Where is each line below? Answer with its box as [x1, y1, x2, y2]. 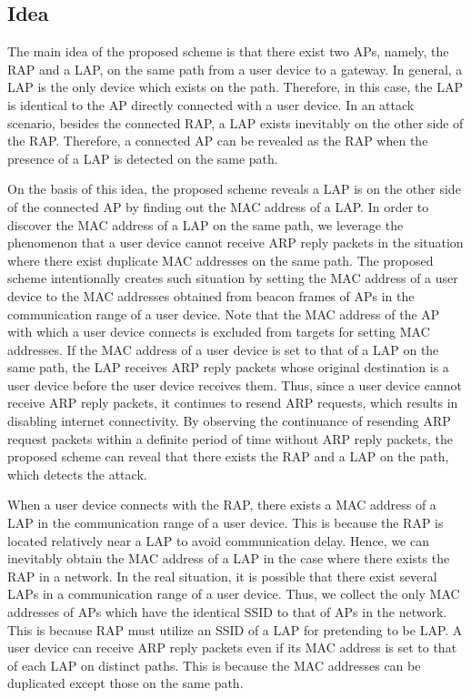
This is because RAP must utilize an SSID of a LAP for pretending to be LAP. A [7, 620, 463, 639]
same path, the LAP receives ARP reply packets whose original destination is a [7, 358, 449, 377]
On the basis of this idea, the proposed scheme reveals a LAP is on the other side [7, 179, 461, 198]
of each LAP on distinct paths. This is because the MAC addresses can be [7, 655, 421, 674]
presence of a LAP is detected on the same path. [7, 148, 278, 167]
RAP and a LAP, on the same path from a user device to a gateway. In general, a [7, 59, 463, 78]
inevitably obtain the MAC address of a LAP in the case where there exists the [7, 549, 450, 568]
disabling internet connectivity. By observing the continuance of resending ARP [7, 411, 451, 430]
